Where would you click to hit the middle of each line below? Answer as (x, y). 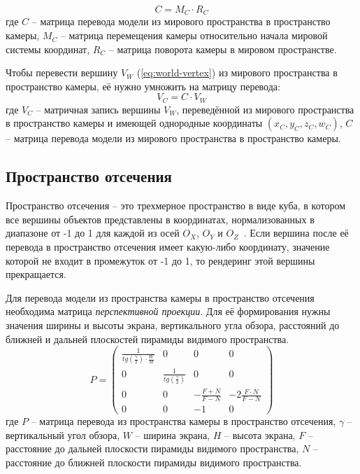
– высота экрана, (260, 434)
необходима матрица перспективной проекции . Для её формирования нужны (168, 311)
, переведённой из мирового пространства (265, 109)
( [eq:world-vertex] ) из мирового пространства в (237, 72)
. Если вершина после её (296, 233)
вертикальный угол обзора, (63, 434)
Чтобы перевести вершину (62, 72)
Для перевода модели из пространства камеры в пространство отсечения (160, 297)
